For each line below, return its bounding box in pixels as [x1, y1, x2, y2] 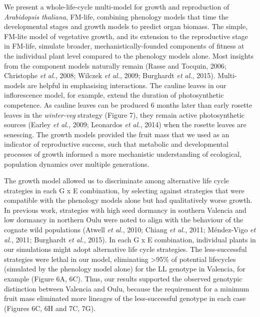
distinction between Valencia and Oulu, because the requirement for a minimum [4, 283, 249, 293]
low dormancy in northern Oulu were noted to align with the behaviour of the [4, 214, 243, 225]
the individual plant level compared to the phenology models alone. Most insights [4, 50, 253, 61]
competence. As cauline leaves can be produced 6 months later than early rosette [4, 99, 252, 110]
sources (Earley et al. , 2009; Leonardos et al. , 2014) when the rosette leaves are [4, 119, 246, 130]
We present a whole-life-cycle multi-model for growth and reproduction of [4, 2, 229, 12]
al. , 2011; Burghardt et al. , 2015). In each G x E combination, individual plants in [4, 234, 256, 244]
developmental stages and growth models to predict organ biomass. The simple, [4, 21, 248, 32]
